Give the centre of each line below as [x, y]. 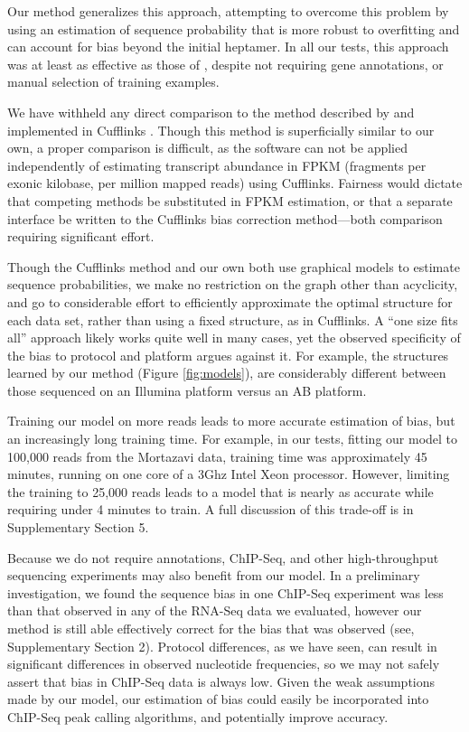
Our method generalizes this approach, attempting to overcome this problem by [228, 11]
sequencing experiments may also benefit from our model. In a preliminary [214, 575]
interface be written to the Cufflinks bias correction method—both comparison [225, 218]
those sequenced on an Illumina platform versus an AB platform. [187, 390]
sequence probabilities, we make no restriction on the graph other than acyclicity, [233, 284]
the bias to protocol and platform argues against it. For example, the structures [228, 355]
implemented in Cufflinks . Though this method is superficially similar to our [221, 130]
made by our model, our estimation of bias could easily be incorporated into [218, 699]
